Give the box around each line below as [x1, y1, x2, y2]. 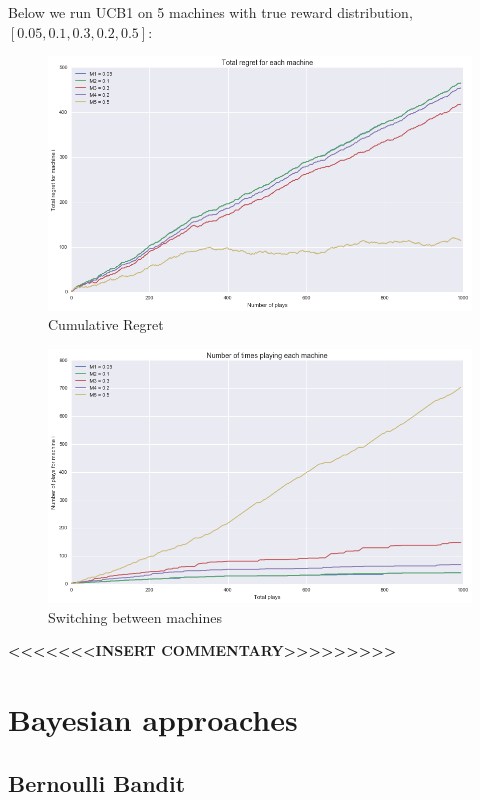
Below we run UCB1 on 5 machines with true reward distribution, [8, 2, 413, 22]
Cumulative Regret [48, 314, 164, 335]
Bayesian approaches [8, 699, 298, 740]
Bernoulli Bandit [8, 767, 186, 798]
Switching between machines [48, 606, 222, 627]
